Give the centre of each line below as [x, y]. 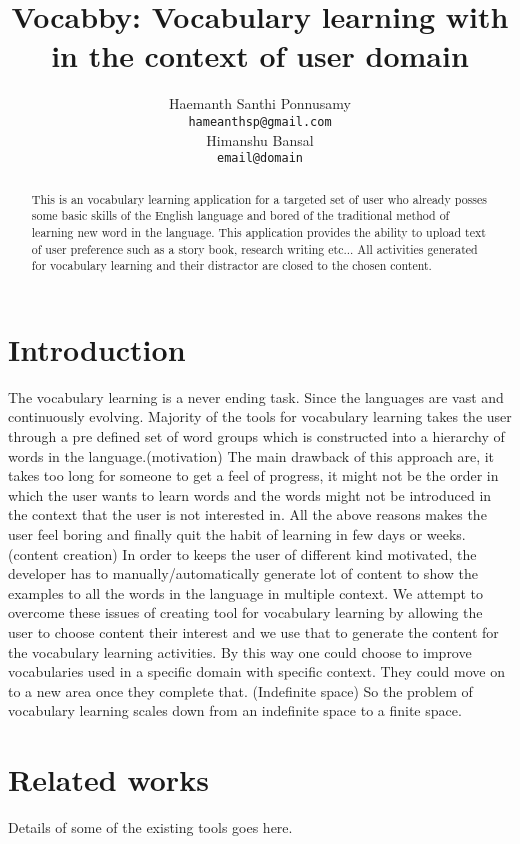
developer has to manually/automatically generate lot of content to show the [243, 573]
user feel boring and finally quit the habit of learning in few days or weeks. [237, 533]
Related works [108, 779]
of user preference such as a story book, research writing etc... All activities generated [254, 248]
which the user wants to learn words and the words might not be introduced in [250, 494]
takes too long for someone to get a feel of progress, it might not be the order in [253, 475]
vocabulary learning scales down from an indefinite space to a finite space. [235, 710]
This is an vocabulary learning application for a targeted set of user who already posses [259, 198]
